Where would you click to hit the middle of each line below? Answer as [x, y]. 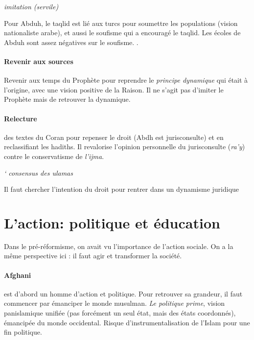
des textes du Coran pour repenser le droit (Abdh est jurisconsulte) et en [114, 137]
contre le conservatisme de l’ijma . [54, 156]
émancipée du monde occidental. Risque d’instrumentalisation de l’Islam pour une [127, 322]
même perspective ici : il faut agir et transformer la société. [93, 256]
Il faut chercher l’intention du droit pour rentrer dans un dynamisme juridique [122, 189]
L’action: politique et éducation [112, 222]
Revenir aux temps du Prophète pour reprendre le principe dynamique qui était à [126, 80]
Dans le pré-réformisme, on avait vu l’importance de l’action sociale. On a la [119, 246]
